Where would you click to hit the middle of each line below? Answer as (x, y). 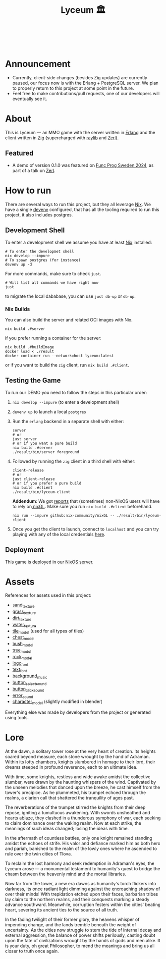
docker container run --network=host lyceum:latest (59, 356)
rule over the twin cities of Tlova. (39, 854)
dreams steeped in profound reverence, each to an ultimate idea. (71, 767)
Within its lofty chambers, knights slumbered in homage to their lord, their (80, 762)
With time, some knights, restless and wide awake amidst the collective (78, 777)
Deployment (25, 550)
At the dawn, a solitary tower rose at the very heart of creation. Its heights (81, 751)
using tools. (17, 718)
